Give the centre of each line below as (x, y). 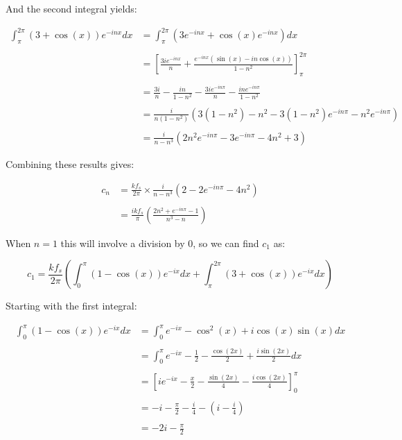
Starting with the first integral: (71, 306)
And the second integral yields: (71, 8)
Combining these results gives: (70, 163)
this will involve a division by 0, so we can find (160, 243)
